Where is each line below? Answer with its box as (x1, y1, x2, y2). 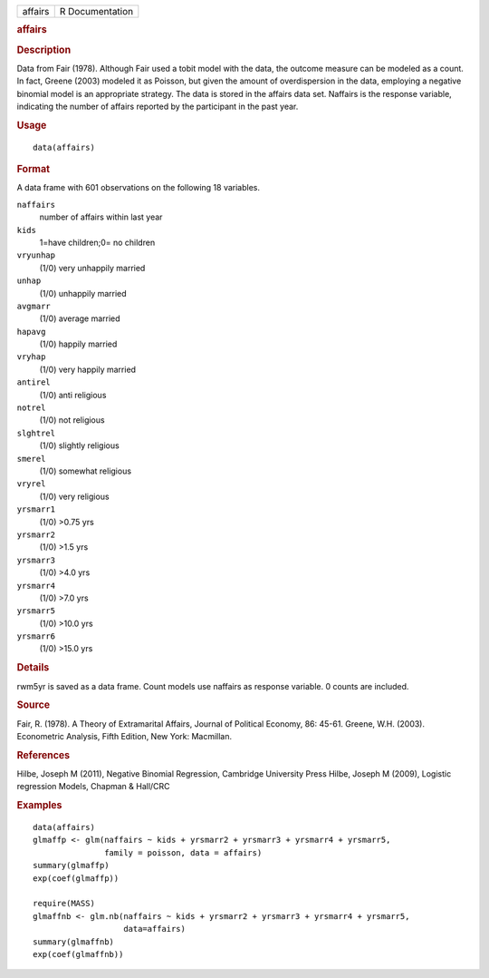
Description (16, 44, 72, 56)
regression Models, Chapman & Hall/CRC (16, 781, 171, 792)
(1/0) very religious (39, 491, 110, 502)
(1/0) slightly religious (39, 440, 120, 451)
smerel (16, 454, 46, 464)
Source (16, 699, 51, 711)
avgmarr (16, 300, 52, 311)
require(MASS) (33, 898, 95, 909)
